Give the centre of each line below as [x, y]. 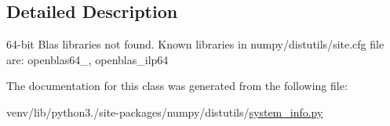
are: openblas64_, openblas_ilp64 [87, 59]
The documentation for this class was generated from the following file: [177, 86]
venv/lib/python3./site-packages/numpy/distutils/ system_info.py [165, 112]
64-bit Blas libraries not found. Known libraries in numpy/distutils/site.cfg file [195, 44]
